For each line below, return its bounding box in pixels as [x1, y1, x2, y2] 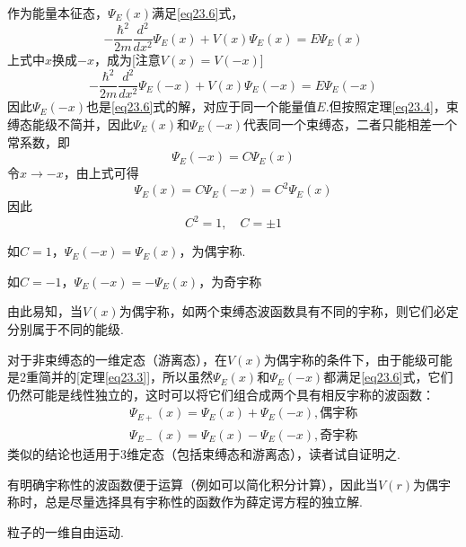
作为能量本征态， [7, 4, 108, 22]
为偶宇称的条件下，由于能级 [263, 349, 427, 368]
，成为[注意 [93, 50, 161, 69]
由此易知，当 [7, 302, 83, 321]
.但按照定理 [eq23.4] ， [325, 97, 446, 116]
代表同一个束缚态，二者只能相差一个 [243, 114, 458, 133]
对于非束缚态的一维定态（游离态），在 [7, 349, 227, 368]
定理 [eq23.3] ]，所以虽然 [79, 367, 214, 386]
